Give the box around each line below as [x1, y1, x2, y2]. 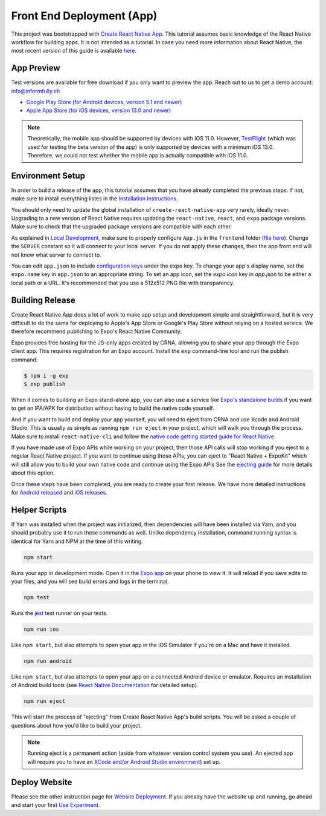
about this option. [11, 469, 55, 476]
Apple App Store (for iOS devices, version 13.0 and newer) [26, 107, 171, 114]
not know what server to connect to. [11, 251, 102, 258]
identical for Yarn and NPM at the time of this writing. [11, 538, 143, 545]
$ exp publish [24, 381, 66, 387]
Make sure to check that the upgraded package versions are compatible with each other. [11, 223, 232, 230]
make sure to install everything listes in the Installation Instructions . [11, 195, 178, 202]
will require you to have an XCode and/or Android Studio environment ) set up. [27, 758, 220, 765]
